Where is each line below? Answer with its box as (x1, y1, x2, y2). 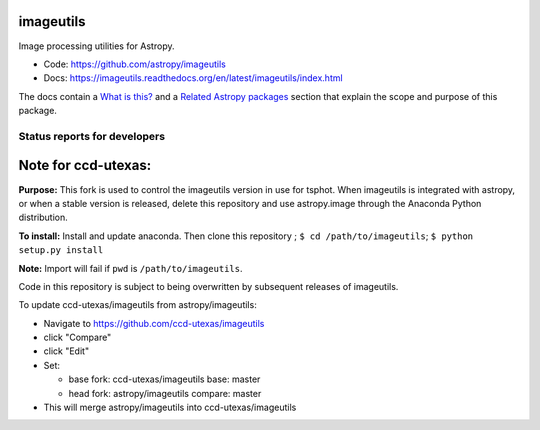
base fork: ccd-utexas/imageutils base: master (68, 373, 261, 385)
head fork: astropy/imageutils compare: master (68, 387, 262, 399)
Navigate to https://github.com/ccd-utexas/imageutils (43, 317, 265, 329)
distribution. (18, 211, 69, 224)
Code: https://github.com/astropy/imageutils (43, 58, 227, 70)
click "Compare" (43, 331, 112, 344)
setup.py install (18, 245, 104, 256)
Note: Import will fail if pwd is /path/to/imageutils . (18, 262, 243, 274)
